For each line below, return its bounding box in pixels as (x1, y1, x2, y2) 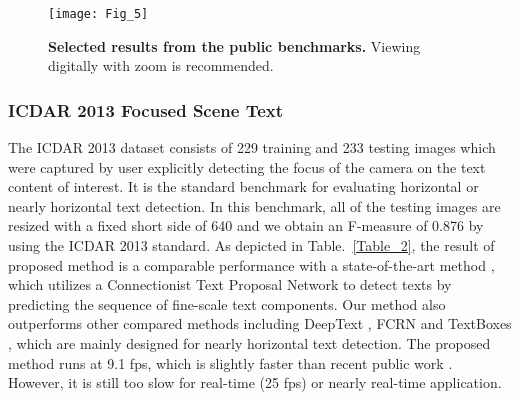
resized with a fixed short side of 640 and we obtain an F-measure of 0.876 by (8, 215, 484, 236)
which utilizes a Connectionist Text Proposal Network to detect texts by (8, 274, 452, 295)
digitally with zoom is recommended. (48, 55, 274, 76)
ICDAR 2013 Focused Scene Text (8, 97, 284, 122)
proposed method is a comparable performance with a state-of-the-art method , (8, 254, 495, 275)
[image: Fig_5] (48, 7, 149, 21)
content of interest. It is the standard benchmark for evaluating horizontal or (8, 176, 479, 197)
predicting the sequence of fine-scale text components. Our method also (8, 293, 446, 314)
